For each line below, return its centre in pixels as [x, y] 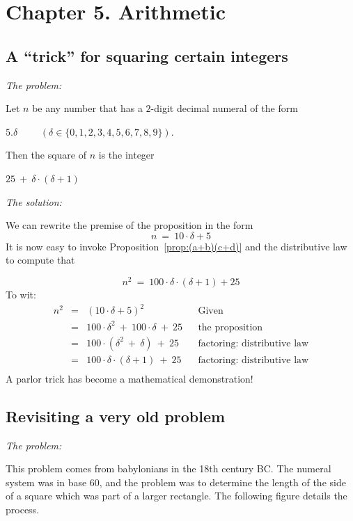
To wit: [21, 294]
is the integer [126, 155]
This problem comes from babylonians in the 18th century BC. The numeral [168, 468]
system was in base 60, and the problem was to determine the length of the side [176, 482]
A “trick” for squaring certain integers [147, 55]
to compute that [40, 260]
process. [23, 509]
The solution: [34, 201]
